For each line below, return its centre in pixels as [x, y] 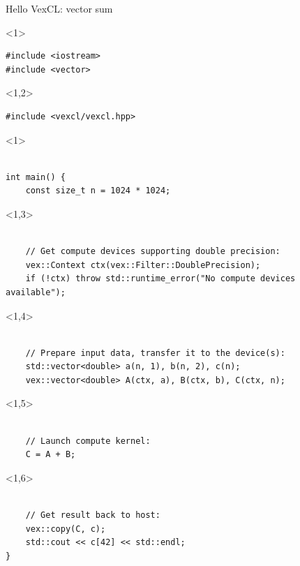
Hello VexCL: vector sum [59, 8]
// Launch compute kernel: [88, 441]
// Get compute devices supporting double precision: [153, 252]
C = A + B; [51, 455]
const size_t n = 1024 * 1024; [98, 191]
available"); [36, 292]
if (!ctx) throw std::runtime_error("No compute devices [160, 279]
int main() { [36, 177]
